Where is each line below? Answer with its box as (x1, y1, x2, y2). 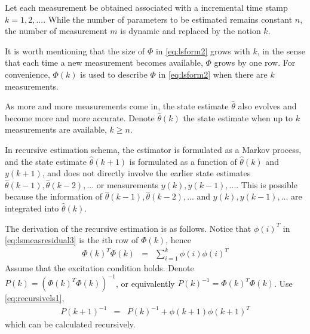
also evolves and (238, 100, 297, 112)
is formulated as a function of (129, 155, 237, 167)
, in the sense (257, 44, 305, 57)
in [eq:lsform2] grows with (155, 44, 250, 57)
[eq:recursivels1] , (5, 292, 65, 304)
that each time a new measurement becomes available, (5, 56, 203, 69)
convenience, (5, 68, 50, 80)
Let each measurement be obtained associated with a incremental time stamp (5, 1, 288, 13)
